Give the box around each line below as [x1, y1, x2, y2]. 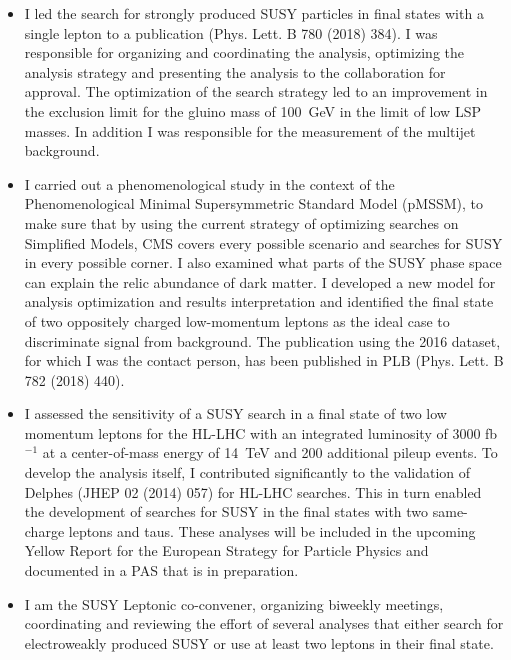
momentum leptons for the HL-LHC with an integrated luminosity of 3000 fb [24, 422, 498, 443]
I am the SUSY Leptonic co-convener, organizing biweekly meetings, [24, 593, 444, 614]
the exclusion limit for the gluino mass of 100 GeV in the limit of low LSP [24, 100, 481, 121]
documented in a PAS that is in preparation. [24, 560, 299, 581]
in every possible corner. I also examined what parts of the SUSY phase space [24, 252, 502, 273]
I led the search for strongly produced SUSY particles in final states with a [24, 3, 484, 23]
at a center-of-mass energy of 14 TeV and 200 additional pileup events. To [42, 442, 498, 463]
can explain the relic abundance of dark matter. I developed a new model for [24, 271, 496, 292]
